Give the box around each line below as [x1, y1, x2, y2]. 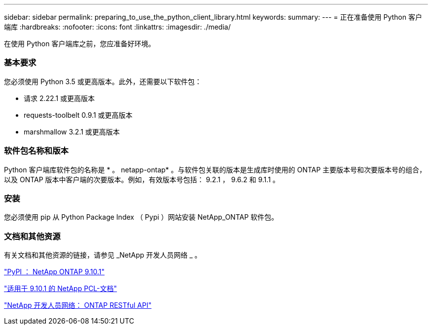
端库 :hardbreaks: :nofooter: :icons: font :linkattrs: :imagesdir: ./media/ [4, 23, 231, 31]
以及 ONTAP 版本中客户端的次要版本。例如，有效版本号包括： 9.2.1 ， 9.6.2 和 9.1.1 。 [4, 175, 280, 184]
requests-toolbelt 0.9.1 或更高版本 [24, 110, 133, 119]
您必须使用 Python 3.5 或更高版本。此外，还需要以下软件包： [4, 77, 202, 86]
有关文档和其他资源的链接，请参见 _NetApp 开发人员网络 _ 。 [4, 251, 202, 259]
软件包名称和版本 [4, 146, 69, 156]
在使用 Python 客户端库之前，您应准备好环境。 [4, 39, 155, 48]
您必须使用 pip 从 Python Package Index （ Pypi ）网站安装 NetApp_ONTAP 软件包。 [4, 213, 279, 222]
